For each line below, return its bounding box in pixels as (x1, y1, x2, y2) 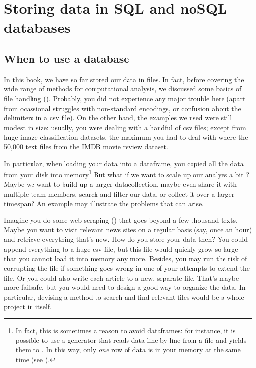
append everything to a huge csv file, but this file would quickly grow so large (4, 243, 238, 254)
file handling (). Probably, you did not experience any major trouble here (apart (4, 93, 246, 103)
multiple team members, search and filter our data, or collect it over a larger (4, 188, 235, 198)
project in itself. (4, 301, 52, 311)
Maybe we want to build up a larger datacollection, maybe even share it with (4, 179, 237, 189)
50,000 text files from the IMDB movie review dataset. (4, 141, 168, 151)
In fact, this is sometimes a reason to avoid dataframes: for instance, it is (15, 325, 236, 336)
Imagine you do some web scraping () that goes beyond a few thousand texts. (4, 215, 238, 225)
